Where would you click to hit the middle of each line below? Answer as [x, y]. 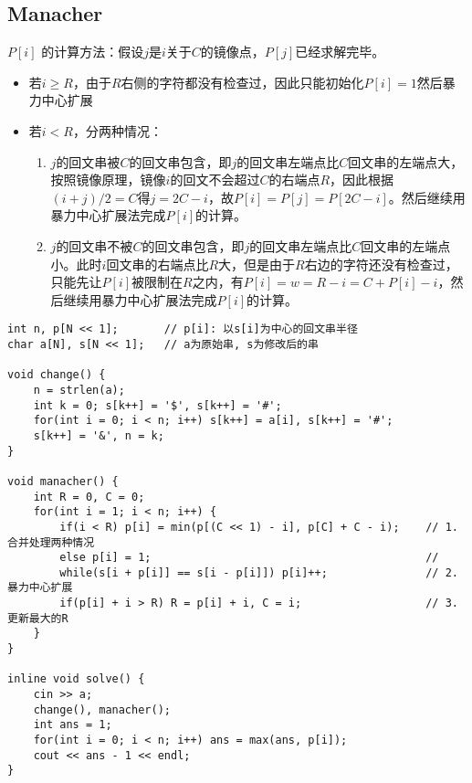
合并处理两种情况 [51, 542]
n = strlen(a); [79, 390]
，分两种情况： [117, 130]
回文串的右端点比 [157, 264]
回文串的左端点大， [406, 161]
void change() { [57, 375]
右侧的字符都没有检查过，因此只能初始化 [242, 82]
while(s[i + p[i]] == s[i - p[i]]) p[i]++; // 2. [259, 572]
